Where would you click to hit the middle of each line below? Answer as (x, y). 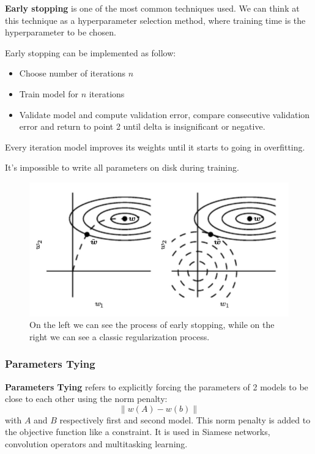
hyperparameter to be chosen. (61, 32)
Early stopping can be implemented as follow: (91, 52)
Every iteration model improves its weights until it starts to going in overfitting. (155, 147)
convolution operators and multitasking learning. (96, 444)
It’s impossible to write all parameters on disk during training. (122, 167)
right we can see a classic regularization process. (120, 336)
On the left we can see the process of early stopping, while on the (152, 325)
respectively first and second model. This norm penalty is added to (185, 419)
